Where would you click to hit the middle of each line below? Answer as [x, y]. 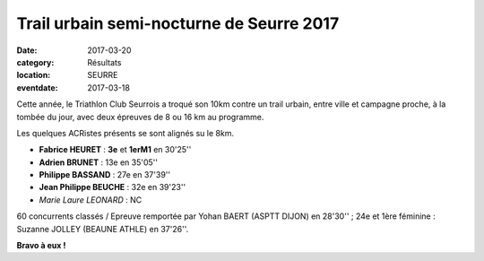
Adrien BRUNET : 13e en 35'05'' [99, 162]
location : [34, 75]
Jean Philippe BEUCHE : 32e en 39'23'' [112, 187]
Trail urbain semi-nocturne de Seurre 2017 [178, 23]
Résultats [104, 62]
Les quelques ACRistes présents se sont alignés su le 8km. [125, 133]
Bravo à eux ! [41, 246]
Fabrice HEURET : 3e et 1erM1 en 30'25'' [115, 150]
